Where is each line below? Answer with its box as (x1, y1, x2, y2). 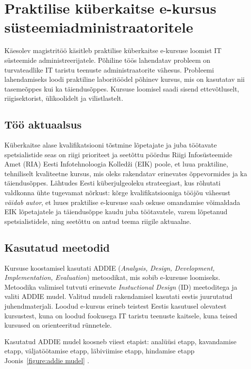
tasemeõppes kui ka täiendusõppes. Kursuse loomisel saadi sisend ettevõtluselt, (4, 83, 239, 93)
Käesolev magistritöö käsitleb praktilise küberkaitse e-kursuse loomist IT (4, 45, 222, 55)
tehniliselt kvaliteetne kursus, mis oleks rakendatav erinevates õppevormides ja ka (4, 168, 248, 178)
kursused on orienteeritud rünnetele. (4, 320, 112, 330)
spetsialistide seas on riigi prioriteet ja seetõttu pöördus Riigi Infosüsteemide (4, 149, 233, 159)
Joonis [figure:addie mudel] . (4, 355, 89, 365)
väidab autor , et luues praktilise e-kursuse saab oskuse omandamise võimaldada (4, 197, 240, 207)
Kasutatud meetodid (4, 240, 110, 255)
